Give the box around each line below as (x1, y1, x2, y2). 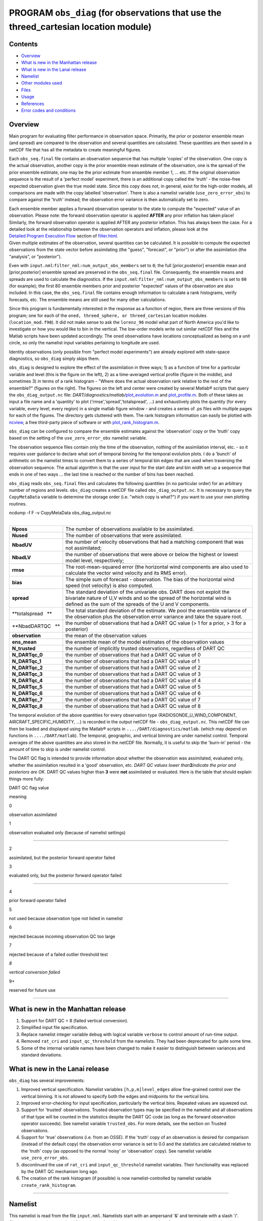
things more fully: (9, 776, 44, 781)
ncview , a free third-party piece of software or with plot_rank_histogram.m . (9, 419, 160, 425)
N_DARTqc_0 (12, 651, 43, 658)
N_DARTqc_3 (12, 671, 43, 677)
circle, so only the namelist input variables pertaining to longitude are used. (9, 340, 160, 346)
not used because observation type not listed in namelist (9, 915, 123, 921)
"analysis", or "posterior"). (9, 253, 62, 259)
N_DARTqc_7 (12, 696, 43, 703)
